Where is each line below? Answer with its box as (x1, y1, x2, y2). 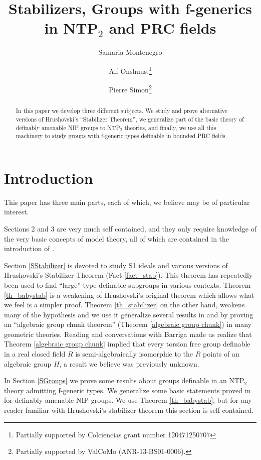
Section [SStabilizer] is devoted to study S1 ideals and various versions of (4, 260, 228, 270)
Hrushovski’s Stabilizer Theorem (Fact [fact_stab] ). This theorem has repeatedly (4, 270, 253, 280)
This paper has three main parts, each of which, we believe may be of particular (4, 196, 250, 207)
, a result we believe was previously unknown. (59, 358, 199, 369)
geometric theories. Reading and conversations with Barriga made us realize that (4, 328, 252, 339)
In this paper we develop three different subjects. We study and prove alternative (16, 106, 228, 115)
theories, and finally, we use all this (124, 123, 216, 132)
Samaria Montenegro (98, 47, 162, 57)
